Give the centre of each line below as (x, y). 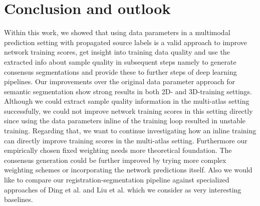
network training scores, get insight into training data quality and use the (117, 52)
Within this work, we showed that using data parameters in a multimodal (117, 32)
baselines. (19, 199)
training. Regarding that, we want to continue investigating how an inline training (130, 131)
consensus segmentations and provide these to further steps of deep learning (120, 71)
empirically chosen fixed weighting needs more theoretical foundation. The (118, 150)
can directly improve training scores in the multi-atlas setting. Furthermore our (126, 140)
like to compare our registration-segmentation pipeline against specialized (117, 180)
